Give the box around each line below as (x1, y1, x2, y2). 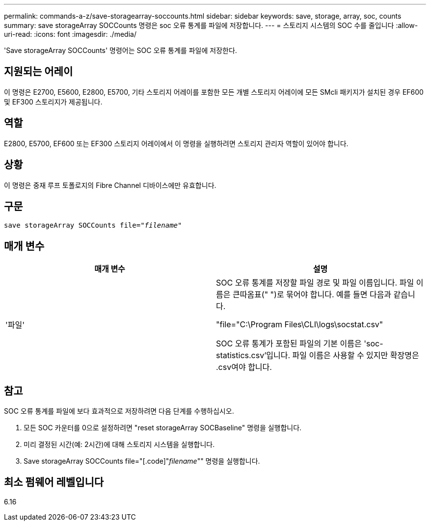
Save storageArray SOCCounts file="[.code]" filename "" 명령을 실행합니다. (24, 457, 260, 466)
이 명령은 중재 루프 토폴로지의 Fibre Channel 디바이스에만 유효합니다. (4, 181, 216, 189)
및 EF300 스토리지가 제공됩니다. (4, 97, 103, 106)
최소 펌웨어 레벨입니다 (4, 476, 104, 489)
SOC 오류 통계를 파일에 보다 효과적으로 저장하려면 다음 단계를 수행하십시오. (4, 407, 234, 416)
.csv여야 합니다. (216, 362, 272, 372)
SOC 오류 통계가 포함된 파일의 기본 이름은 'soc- (216, 339, 383, 349)
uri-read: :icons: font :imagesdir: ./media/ (4, 30, 136, 38)
